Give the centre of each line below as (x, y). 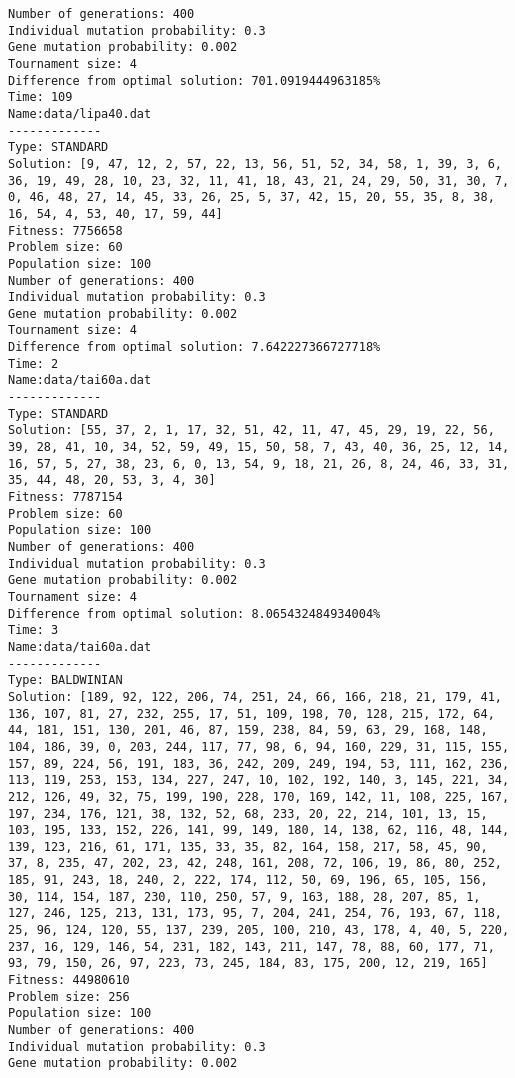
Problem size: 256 (69, 996)
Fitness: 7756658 (65, 230)
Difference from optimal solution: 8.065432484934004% (194, 613)
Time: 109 (40, 97)
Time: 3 (33, 630)
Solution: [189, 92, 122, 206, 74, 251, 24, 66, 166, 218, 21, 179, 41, (255, 696)
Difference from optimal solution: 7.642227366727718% (194, 347)
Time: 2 (33, 363)
